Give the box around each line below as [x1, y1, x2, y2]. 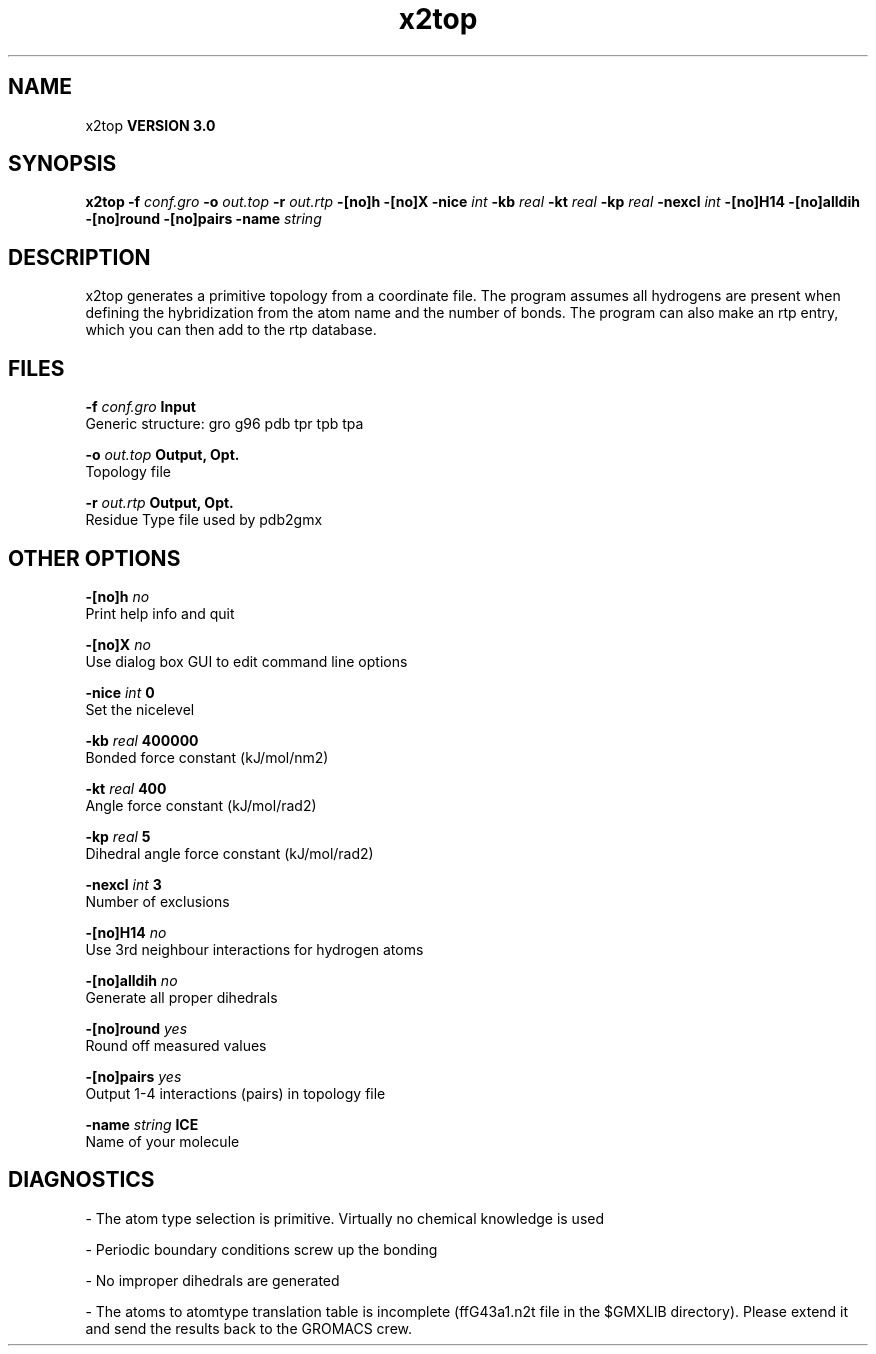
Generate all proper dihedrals [85, 988, 278, 1006]
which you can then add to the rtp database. [85, 321, 377, 339]
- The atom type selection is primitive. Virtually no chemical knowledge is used [85, 1209, 605, 1227]
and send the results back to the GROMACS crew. [85, 1319, 413, 1337]
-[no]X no [85, 635, 151, 653]
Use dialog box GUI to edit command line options [85, 652, 408, 670]
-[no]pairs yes [85, 1067, 182, 1085]
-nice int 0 [85, 683, 155, 701]
